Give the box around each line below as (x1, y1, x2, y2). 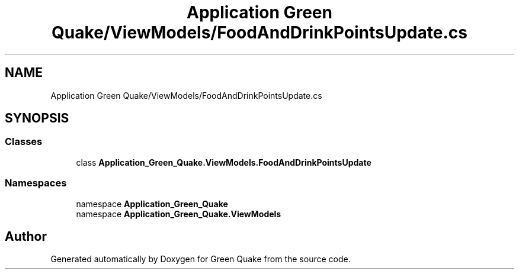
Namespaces (5, 177, 67, 189)
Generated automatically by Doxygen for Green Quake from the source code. (50, 254, 351, 265)
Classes (5, 136, 43, 148)
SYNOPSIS (5, 111, 69, 126)
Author (5, 228, 47, 244)
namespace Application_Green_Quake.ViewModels (76, 208, 281, 219)
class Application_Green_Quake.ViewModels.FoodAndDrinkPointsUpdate (76, 157, 371, 167)
